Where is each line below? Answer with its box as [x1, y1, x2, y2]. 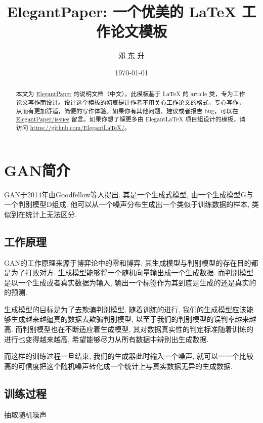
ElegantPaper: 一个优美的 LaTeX [7, 1, 237, 22]
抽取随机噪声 [4, 409, 47, 419]
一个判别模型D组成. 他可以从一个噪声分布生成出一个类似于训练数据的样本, [4, 199, 250, 209]
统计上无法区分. [25, 208, 77, 219]
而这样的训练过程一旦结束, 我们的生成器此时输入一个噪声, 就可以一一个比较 [4, 351, 254, 361]
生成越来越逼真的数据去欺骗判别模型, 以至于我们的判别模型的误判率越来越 [11, 314, 256, 324]
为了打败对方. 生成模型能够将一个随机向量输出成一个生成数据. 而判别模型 [11, 267, 254, 278]
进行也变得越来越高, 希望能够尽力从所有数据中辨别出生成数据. [4, 333, 209, 344]
